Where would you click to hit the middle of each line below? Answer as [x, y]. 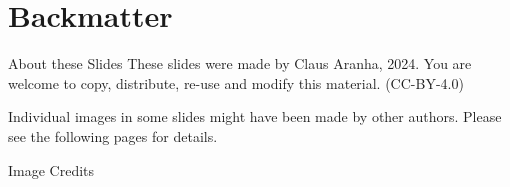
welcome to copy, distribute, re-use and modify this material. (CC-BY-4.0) [236, 82]
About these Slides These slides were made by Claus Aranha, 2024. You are [240, 63]
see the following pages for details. [113, 135]
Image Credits [51, 169]
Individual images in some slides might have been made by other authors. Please [255, 116]
